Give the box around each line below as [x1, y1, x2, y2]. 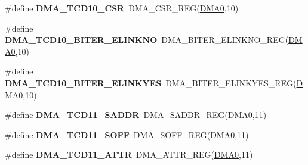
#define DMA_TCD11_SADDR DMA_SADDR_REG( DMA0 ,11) [5, 108, 267, 121]
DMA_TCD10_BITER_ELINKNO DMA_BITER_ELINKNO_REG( [5, 33, 289, 46]
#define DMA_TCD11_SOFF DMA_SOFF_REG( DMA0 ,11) [5, 128, 249, 141]
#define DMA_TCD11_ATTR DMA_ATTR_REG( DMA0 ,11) [5, 148, 253, 161]
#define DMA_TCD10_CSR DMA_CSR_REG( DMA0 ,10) [5, 2, 239, 14]
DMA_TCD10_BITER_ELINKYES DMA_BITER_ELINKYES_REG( [5, 76, 297, 89]
